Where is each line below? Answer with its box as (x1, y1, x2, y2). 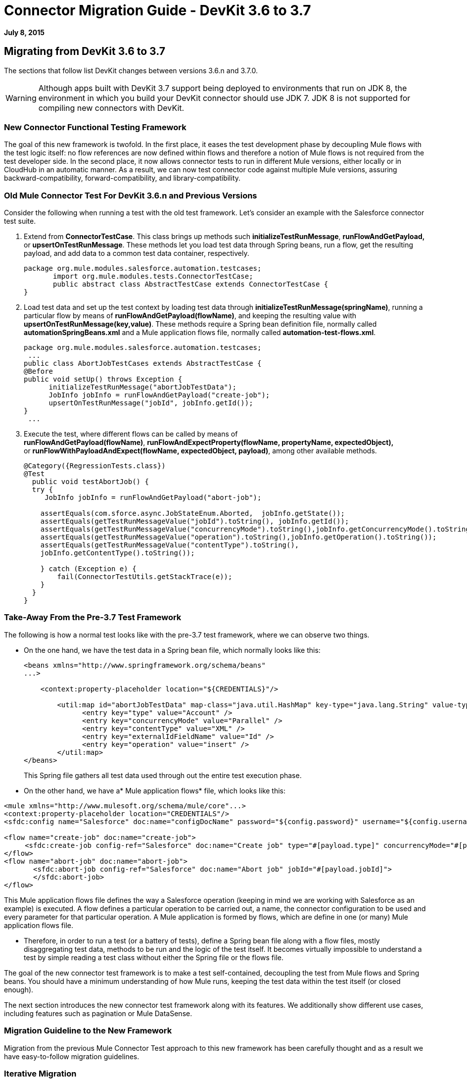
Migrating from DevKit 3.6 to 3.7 (4, 45, 165, 58)
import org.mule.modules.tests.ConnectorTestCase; (53, 272, 253, 281)
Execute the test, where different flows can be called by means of (24, 430, 238, 439)
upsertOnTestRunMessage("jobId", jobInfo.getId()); (48, 399, 253, 407)
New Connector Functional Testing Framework (4, 122, 187, 132)
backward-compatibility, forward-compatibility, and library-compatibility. (4, 174, 241, 183)
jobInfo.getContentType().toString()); (40, 549, 195, 557)
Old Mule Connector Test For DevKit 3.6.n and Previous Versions (4, 190, 257, 200)
